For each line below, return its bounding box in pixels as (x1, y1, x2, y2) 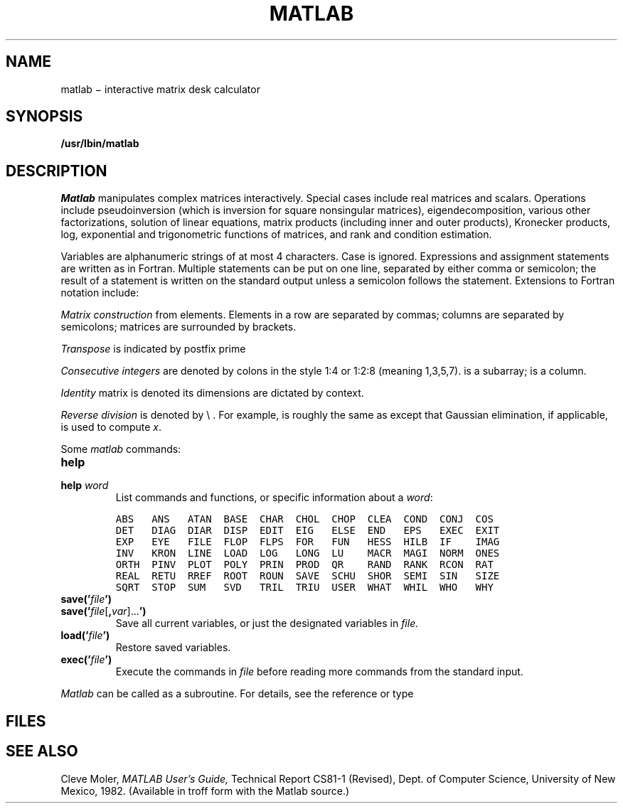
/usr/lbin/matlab (60, 137, 139, 150)
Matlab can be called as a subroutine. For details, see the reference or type (60, 687, 414, 700)
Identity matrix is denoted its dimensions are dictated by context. (60, 387, 364, 400)
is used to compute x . (60, 421, 161, 434)
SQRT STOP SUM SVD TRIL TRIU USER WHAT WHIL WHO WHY (115, 582, 494, 594)
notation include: (60, 286, 139, 299)
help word (60, 479, 109, 492)
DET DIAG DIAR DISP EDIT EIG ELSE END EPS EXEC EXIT (115, 525, 500, 537)
